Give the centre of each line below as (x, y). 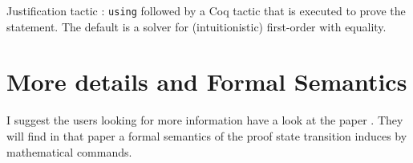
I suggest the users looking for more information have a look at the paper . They (205, 120)
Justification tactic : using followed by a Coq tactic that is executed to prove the (206, 10)
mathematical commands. (69, 151)
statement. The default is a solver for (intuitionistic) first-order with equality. (196, 26)
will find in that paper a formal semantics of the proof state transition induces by (207, 135)
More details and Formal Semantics (207, 81)
